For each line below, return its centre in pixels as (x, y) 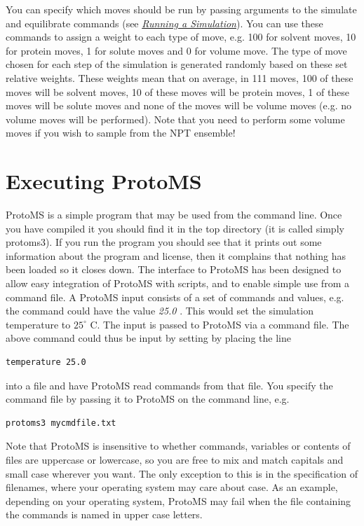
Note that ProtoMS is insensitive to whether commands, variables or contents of (178, 446)
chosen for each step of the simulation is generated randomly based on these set (177, 64)
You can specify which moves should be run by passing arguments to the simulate (181, 9)
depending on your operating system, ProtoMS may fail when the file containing (178, 500)
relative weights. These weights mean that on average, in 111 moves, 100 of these (180, 77)
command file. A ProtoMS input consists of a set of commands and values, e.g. (175, 297)
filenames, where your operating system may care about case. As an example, (172, 487)
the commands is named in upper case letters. (104, 514)
